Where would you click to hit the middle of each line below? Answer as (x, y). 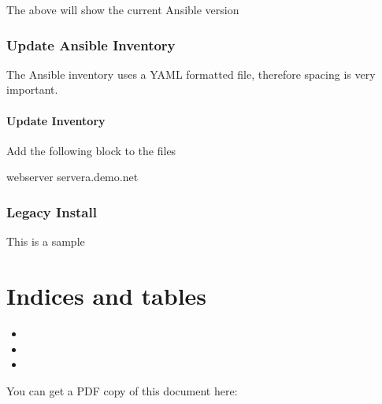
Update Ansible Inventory (91, 44)
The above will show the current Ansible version (123, 9)
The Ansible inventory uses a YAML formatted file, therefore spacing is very (191, 74)
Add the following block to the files (91, 150)
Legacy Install (52, 211)
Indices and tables (107, 295)
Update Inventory (56, 120)
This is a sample (46, 241)
